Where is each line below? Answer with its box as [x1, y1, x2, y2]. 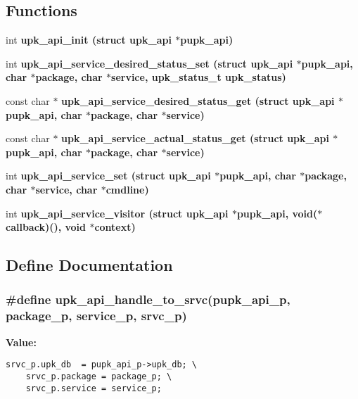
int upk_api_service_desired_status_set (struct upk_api [6, 56, 293, 70]
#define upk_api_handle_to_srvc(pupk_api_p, [6, 291, 290, 308]
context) [94, 220, 136, 234]
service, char [35, 182, 98, 196]
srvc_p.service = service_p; [25, 383, 162, 393]
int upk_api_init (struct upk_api [6, 32, 172, 47]
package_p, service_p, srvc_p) [6, 307, 187, 324]
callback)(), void [6, 220, 87, 234]
